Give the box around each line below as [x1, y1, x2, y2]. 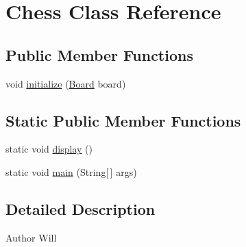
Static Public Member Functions [5, 109, 241, 131]
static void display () [5, 142, 93, 156]
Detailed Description [5, 198, 156, 219]
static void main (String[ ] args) [5, 164, 137, 179]
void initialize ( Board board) [5, 76, 126, 90]
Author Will [5, 230, 57, 244]
